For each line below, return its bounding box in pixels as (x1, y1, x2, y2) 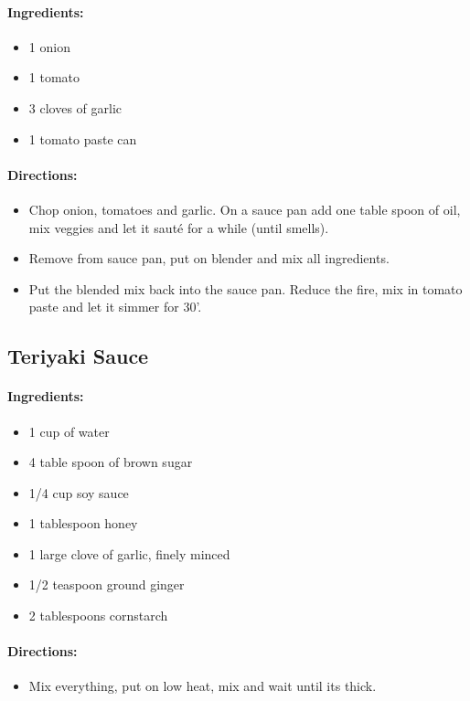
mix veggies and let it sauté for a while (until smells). (28, 218, 329, 237)
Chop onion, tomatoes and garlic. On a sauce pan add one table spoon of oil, (28, 199, 461, 218)
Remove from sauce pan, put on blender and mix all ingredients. (28, 249, 390, 268)
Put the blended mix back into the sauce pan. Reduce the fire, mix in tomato (28, 279, 463, 298)
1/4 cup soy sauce (28, 483, 129, 502)
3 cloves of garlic (28, 98, 123, 117)
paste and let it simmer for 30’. (28, 297, 202, 316)
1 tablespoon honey (28, 514, 138, 533)
